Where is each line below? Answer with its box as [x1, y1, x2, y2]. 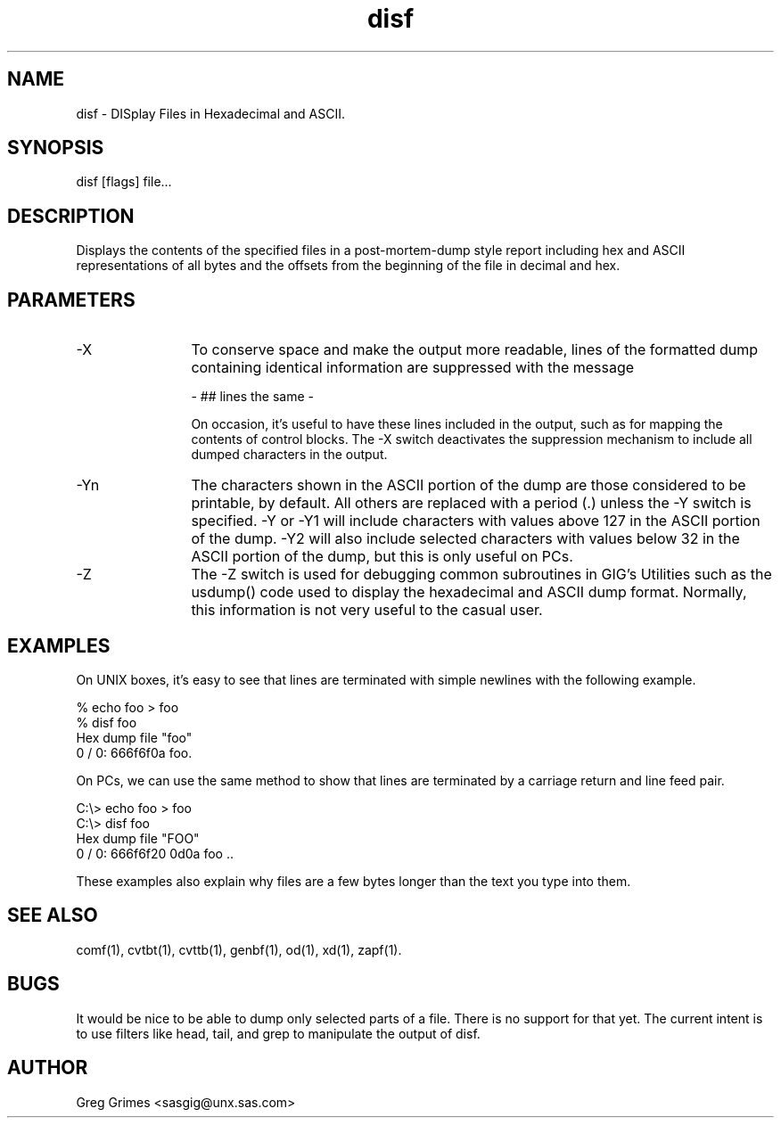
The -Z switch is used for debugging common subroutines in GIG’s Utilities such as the [191, 565, 772, 584]
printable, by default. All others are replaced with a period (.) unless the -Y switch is [191, 494, 752, 513]
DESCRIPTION [7, 204, 135, 227]
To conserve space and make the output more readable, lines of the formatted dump [191, 341, 759, 359]
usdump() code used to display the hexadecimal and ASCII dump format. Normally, [191, 583, 747, 602]
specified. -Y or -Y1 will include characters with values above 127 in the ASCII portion [191, 512, 760, 530]
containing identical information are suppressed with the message [191, 358, 635, 377]
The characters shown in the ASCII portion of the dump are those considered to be [191, 476, 746, 495]
